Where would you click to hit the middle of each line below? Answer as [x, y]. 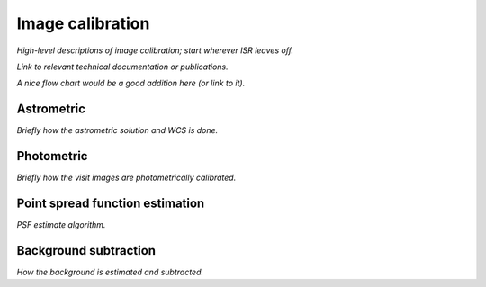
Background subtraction [86, 251]
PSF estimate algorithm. [61, 225]
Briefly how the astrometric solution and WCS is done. [117, 130]
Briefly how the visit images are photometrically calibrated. [126, 178]
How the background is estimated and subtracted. [110, 272]
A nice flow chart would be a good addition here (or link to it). [131, 83]
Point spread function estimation [111, 203]
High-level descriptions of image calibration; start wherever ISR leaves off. [155, 50]
